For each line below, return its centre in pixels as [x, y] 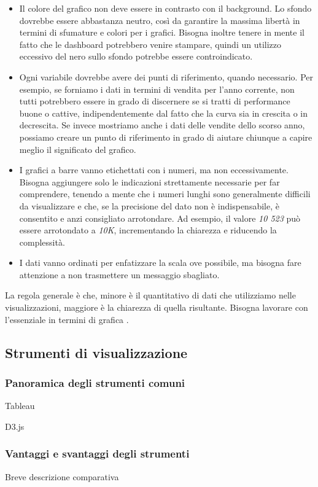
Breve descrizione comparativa [62, 476]
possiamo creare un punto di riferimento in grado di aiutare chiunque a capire [166, 137]
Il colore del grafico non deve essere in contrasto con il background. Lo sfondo [165, 8]
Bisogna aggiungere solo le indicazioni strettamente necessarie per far [149, 181]
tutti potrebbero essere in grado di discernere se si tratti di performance [155, 101]
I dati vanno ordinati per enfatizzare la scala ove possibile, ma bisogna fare [160, 263]
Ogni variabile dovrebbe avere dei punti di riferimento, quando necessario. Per [166, 76]
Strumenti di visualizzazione [96, 352]
